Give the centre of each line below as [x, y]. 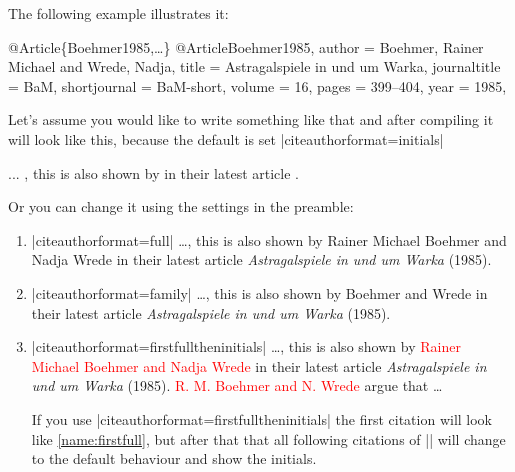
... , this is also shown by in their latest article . [153, 172]
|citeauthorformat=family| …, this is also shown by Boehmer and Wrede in [259, 292]
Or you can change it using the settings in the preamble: [181, 206]
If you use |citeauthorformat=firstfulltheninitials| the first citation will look [262, 418]
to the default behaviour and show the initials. [174, 458]
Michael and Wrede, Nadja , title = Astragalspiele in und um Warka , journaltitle [254, 66]
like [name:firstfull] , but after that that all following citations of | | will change [268, 438]
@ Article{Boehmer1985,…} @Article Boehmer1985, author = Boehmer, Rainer [246, 46]
